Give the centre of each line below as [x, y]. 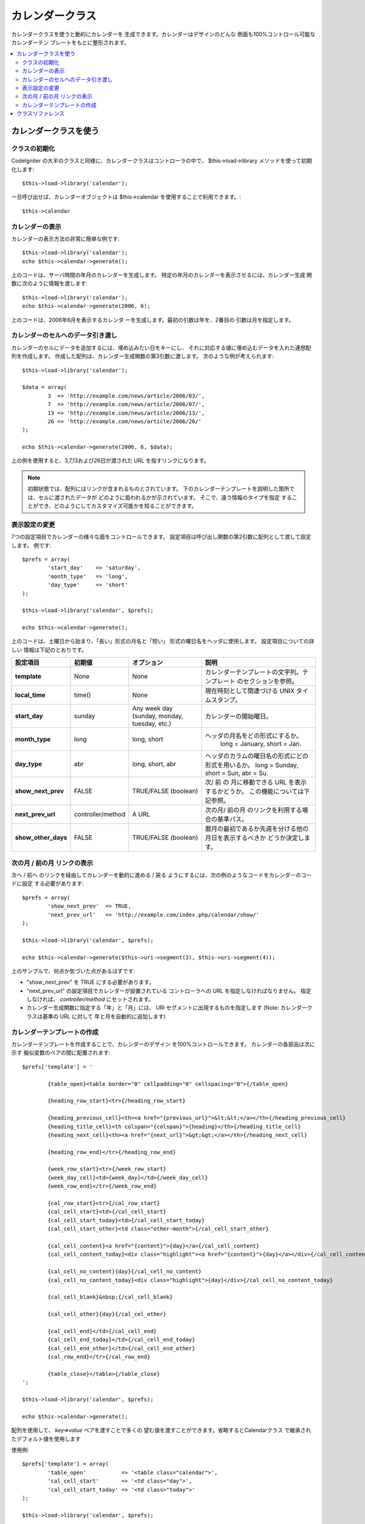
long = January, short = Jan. [261, 744]
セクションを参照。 [270, 682]
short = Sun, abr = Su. [236, 773]
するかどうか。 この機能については [254, 791]
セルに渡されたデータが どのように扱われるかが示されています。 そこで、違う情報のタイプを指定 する [165, 497]
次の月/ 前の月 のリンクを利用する [253, 810]
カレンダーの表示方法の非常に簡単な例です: [65, 238]
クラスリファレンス [41, 113]
